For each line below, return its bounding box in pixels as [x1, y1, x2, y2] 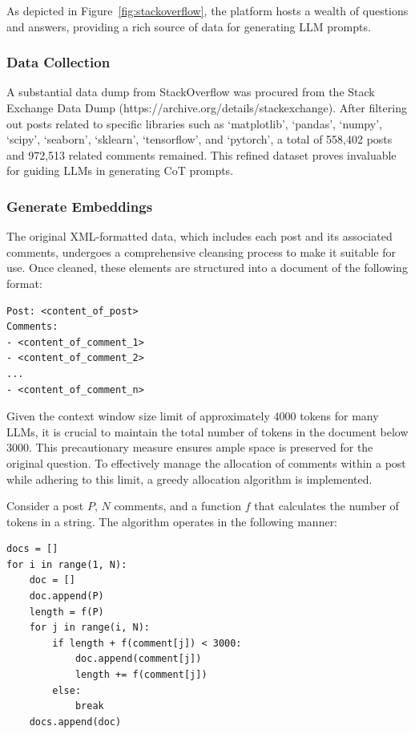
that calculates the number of [254, 497, 399, 514]
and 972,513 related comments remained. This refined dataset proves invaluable [6, 146, 397, 163]
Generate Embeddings [6, 196, 153, 216]
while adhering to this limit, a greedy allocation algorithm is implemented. [6, 470, 373, 487]
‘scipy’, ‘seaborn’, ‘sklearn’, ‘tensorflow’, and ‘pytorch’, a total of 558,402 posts [6, 131, 393, 148]
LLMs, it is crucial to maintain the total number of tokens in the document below [6, 423, 409, 440]
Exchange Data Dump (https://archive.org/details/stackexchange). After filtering [6, 99, 407, 116]
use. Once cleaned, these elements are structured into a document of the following [6, 259, 408, 276]
